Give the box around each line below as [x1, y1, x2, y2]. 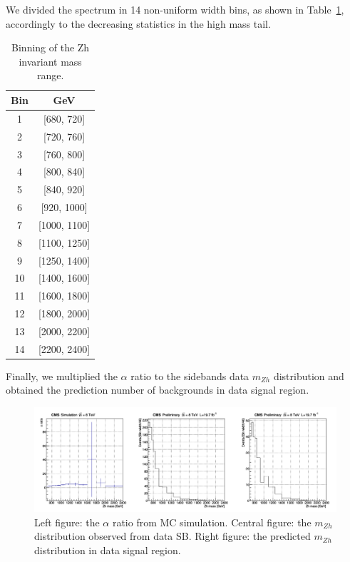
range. [36, 68, 64, 83]
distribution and [273, 368, 344, 383]
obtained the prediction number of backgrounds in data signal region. [6, 382, 309, 397]
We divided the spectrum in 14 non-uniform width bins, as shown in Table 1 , [6, 2, 344, 16]
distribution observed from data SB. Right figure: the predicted [34, 528, 311, 543]
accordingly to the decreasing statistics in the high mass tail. [6, 16, 271, 31]
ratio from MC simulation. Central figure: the [112, 514, 312, 529]
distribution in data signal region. [34, 542, 181, 557]
